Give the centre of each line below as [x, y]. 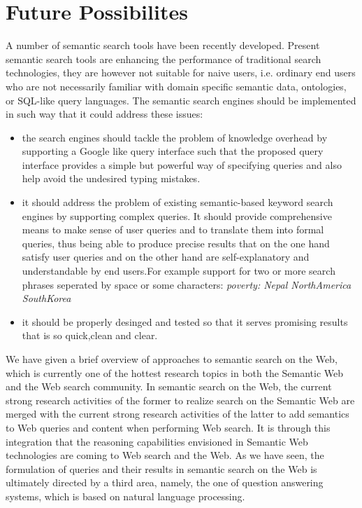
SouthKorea [46, 298]
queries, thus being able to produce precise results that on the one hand [176, 243]
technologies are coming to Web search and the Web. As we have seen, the [165, 455]
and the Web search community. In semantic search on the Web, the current [169, 386]
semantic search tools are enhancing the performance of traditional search [164, 59]
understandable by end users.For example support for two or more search [179, 271]
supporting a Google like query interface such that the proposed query [173, 151]
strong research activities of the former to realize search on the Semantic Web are [180, 400]
